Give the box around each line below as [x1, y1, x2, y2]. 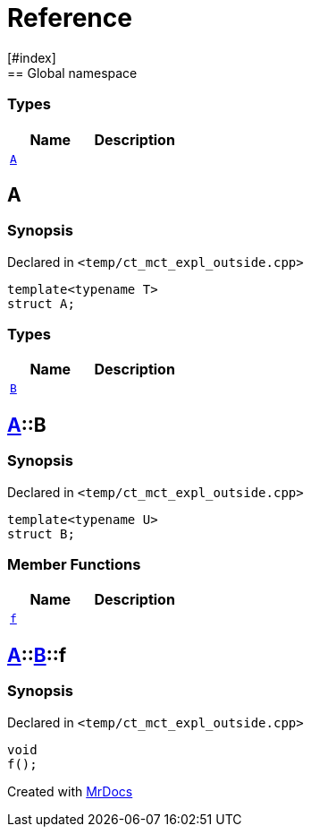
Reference [7, 3, 132, 33]
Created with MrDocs [7, 783, 133, 799]
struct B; [7, 526, 75, 541]
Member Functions [7, 555, 141, 574]
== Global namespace [7, 64, 138, 81]
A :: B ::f [7, 643, 67, 666]
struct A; [7, 296, 75, 311]
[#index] [7, 49, 56, 65]
